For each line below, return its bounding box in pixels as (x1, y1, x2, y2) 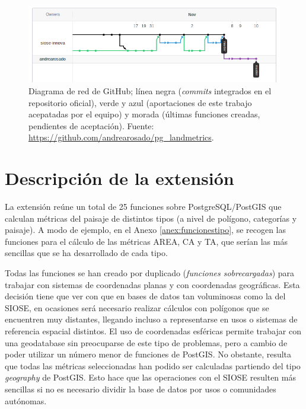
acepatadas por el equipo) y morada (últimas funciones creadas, (28, 108, 260, 120)
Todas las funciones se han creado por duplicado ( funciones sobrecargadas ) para (5, 267, 295, 279)
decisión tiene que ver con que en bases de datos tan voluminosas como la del (5, 290, 286, 302)
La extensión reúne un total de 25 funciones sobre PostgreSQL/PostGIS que (5, 200, 282, 213)
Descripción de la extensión (5, 166, 234, 190)
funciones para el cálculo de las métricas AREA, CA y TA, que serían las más (5, 235, 288, 247)
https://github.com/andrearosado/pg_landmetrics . (28, 131, 214, 143)
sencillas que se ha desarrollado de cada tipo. (5, 247, 168, 259)
